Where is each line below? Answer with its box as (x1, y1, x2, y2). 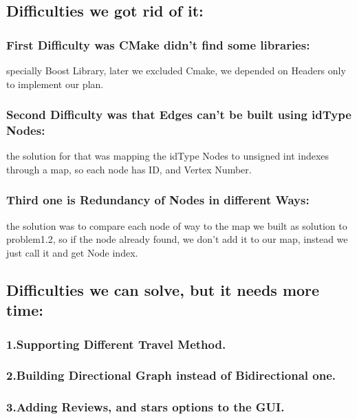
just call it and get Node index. (6, 245, 138, 259)
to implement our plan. (6, 76, 104, 91)
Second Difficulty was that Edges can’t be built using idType (6, 106, 351, 123)
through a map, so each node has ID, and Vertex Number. (6, 162, 252, 176)
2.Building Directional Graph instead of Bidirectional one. (6, 367, 336, 384)
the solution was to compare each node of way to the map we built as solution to (6, 218, 347, 233)
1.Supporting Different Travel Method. (6, 335, 226, 352)
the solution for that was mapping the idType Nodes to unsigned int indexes (6, 149, 329, 163)
